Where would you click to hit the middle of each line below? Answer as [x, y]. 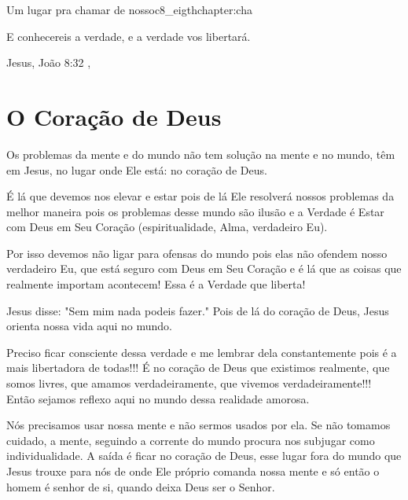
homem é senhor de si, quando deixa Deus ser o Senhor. [141, 486]
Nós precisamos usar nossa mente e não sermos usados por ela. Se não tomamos [198, 425]
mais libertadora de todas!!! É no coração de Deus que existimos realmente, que [198, 368]
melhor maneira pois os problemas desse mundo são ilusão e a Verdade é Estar [195, 211]
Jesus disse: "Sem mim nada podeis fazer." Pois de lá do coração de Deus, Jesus [198, 310]
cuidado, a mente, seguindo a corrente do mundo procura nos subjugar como [191, 440]
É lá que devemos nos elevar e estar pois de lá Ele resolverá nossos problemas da [200, 196]
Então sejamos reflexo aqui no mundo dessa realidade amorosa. [158, 398]
